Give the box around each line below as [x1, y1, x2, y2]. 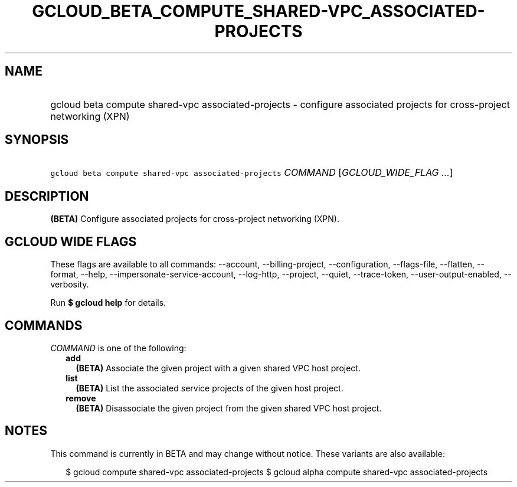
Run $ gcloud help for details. [50, 298, 166, 308]
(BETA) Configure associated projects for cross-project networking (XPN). [50, 214, 339, 224]
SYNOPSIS [5, 132, 69, 148]
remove [66, 393, 96, 403]
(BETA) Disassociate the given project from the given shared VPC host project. [76, 403, 382, 413]
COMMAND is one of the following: [50, 342, 186, 353]
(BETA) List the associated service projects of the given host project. [76, 383, 343, 393]
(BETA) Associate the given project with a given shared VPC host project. [76, 362, 361, 373]
